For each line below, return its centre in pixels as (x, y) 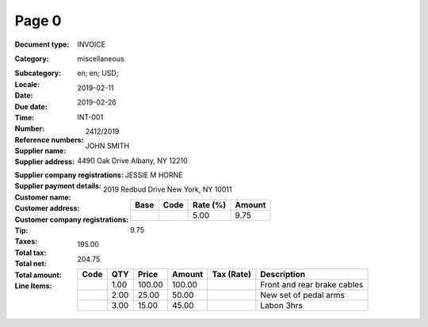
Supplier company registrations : (69, 175)
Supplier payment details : (58, 186)
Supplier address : (45, 162)
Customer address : (47, 208)
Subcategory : (38, 73)
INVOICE (92, 44)
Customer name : (43, 197)
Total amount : (38, 275)
